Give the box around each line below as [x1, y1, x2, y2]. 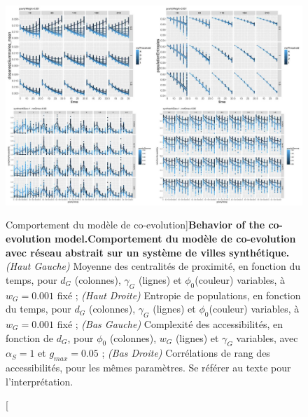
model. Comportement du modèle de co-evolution [54, 231, 296, 246]
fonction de [6, 330, 54, 345]
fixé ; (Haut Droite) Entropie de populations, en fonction [57, 287, 301, 302]
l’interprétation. [6, 374, 73, 388]
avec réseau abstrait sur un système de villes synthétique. [6, 245, 290, 259]
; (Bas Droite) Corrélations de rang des [101, 346, 270, 360]
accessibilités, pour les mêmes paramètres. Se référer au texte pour [6, 360, 291, 375]
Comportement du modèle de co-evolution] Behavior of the [6, 217, 265, 232]
